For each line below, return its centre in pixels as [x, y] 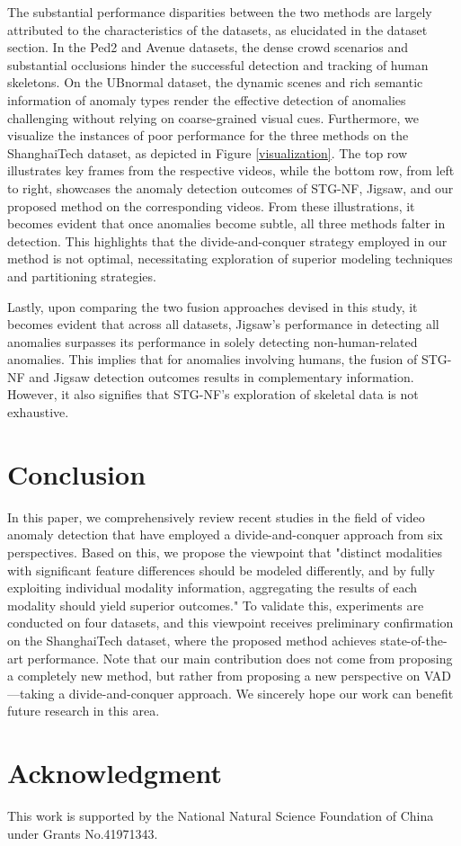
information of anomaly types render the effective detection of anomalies [207, 99]
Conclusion [77, 473]
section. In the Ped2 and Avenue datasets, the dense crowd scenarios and [208, 47]
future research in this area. [84, 711]
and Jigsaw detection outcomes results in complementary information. [222, 376]
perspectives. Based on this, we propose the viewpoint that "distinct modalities [225, 552]
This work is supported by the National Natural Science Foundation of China [221, 816]
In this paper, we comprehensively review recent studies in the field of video [216, 517]
